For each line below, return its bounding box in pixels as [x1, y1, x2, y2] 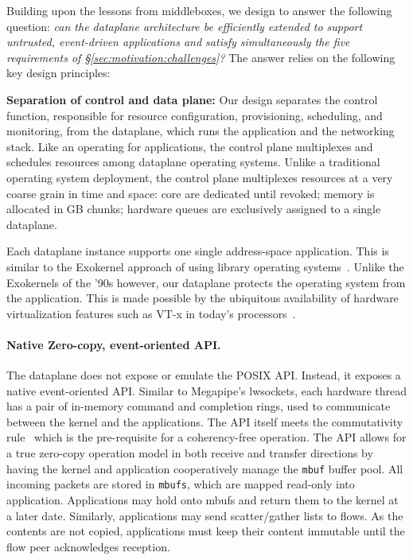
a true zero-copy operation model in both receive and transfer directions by [6, 445, 373, 461]
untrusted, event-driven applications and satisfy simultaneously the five [6, 33, 350, 50]
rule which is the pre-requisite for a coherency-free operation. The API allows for [6, 429, 407, 445]
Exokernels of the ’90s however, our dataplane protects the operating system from [6, 274, 406, 290]
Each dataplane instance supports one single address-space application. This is [6, 243, 389, 259]
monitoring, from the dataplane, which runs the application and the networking [6, 122, 395, 139]
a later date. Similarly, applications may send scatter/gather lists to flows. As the [6, 507, 403, 523]
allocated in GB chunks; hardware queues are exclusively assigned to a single [6, 200, 381, 217]
